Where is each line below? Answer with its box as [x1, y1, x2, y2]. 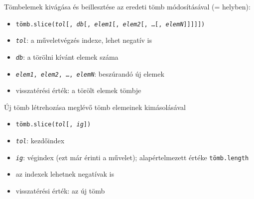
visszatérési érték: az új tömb [15, 185, 105, 196]
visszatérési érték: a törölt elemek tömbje [15, 85, 141, 96]
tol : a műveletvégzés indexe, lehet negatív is [15, 35, 152, 45]
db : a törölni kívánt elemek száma [15, 51, 119, 62]
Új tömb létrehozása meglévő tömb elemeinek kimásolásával [4, 101, 186, 112]
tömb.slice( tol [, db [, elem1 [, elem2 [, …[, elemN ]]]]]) [15, 20, 205, 28]
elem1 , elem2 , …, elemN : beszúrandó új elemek [15, 68, 164, 79]
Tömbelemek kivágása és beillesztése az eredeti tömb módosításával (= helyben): [4, 1, 251, 11]
